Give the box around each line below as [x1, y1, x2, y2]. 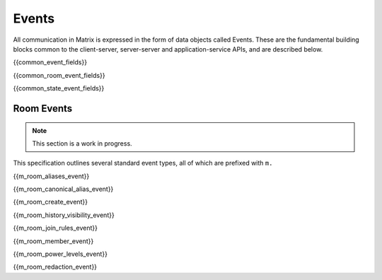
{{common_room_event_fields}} [13, 71, 105, 79]
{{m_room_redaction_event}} [13, 262, 98, 272]
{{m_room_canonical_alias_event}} [13, 185, 114, 194]
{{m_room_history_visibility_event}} [13, 211, 115, 219]
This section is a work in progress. [32, 139, 132, 148]
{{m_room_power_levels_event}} [13, 250, 108, 258]
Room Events [13, 103, 73, 115]
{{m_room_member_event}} [13, 237, 94, 245]
